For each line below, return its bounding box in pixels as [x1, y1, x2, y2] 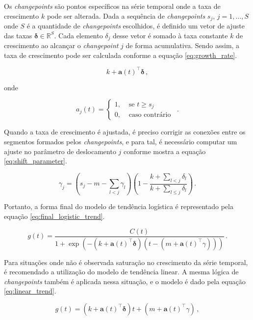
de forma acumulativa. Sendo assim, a [126, 40, 240, 51]
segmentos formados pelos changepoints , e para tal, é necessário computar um [4, 136, 237, 146]
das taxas [4, 30, 32, 40]
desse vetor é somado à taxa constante [113, 30, 228, 40]
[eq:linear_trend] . [4, 286, 56, 296]
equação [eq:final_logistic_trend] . [4, 211, 105, 221]
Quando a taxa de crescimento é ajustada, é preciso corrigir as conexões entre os [4, 127, 246, 137]
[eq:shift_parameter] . [4, 156, 67, 166]
